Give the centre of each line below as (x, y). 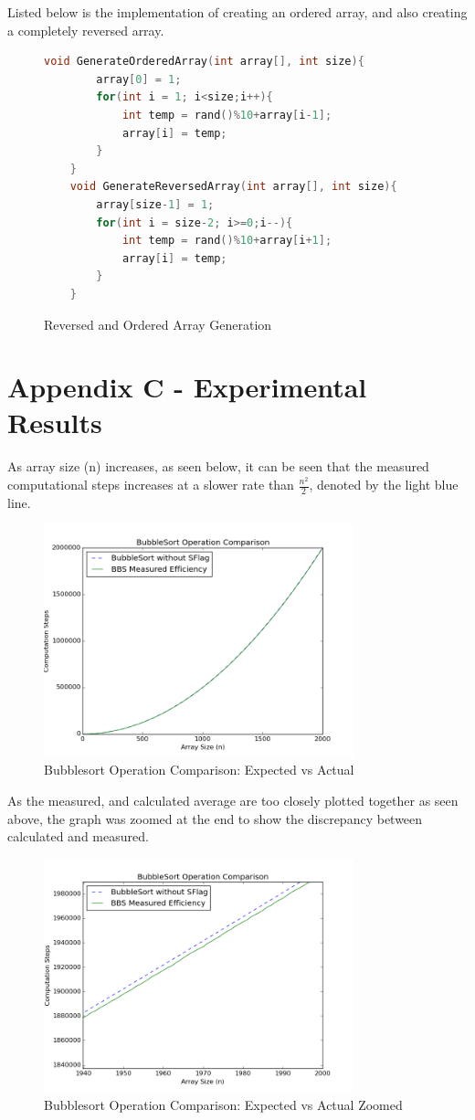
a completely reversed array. (86, 30)
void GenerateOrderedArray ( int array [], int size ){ (204, 62)
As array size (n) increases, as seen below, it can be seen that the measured (218, 466)
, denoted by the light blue (384, 484)
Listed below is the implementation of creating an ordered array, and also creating (237, 12)
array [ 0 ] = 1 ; (139, 79)
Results (55, 423)
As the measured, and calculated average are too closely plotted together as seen (233, 800)
